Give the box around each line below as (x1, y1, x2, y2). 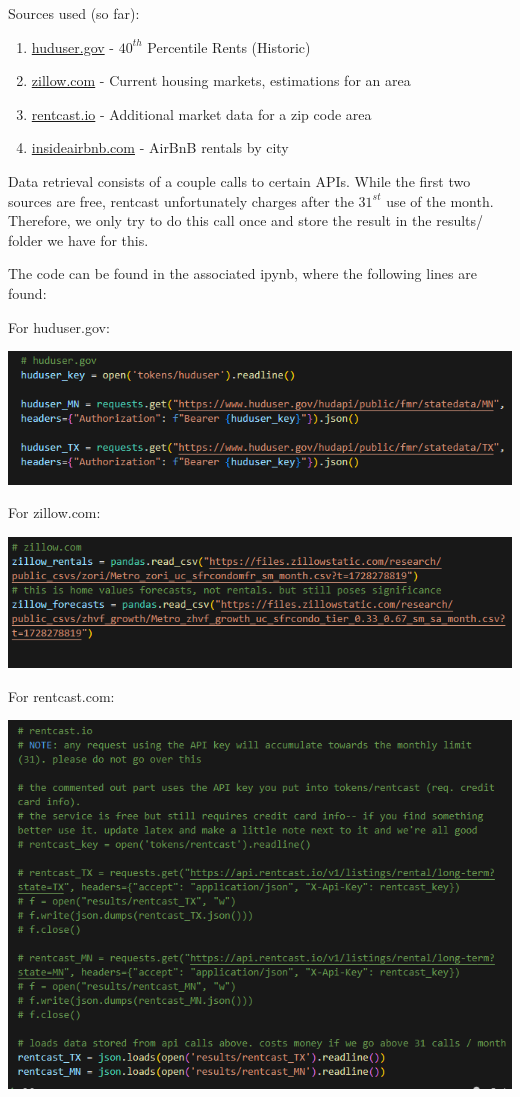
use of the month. (386, 190, 494, 211)
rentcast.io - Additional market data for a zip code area (31, 103, 372, 124)
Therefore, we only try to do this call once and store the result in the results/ (8, 210, 484, 231)
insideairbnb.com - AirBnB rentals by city (31, 137, 289, 158)
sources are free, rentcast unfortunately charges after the (8, 190, 354, 211)
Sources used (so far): (8, 3, 140, 23)
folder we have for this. (8, 229, 149, 250)
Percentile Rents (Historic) (147, 36, 311, 57)
